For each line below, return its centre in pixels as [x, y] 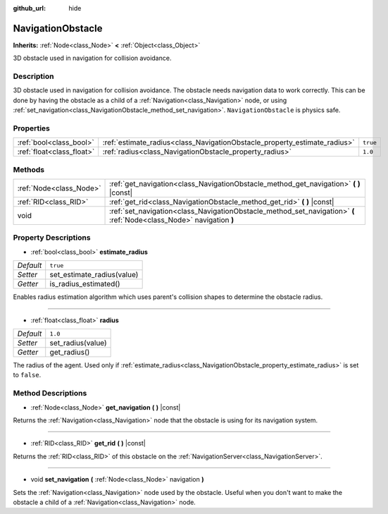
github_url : [29, 8]
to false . [27, 375]
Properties [32, 128]
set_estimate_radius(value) [94, 275]
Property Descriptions [52, 238]
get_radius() [70, 353]
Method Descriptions [50, 393]
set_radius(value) [78, 343]
